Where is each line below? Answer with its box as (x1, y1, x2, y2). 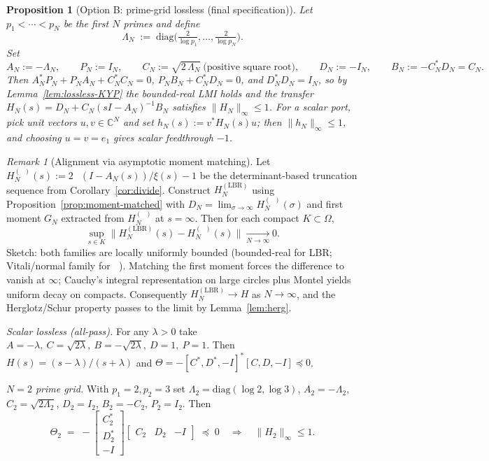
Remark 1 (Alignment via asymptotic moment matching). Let (6, 153, 271, 168)
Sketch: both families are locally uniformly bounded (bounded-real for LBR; (6, 244, 332, 259)
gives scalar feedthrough (113, 129, 213, 144)
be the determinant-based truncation (199, 167, 357, 182)
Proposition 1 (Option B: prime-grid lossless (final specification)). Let (6, 2, 313, 16)
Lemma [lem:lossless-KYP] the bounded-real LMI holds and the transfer (6, 85, 313, 100)
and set (122, 115, 154, 129)
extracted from (61, 211, 125, 225)
